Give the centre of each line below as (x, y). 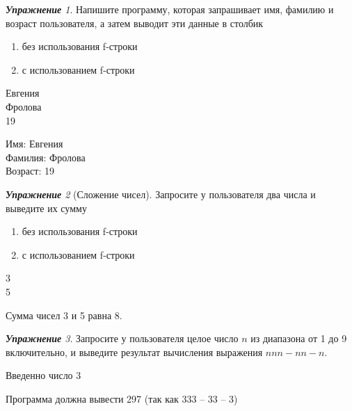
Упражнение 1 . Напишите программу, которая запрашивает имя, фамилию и (170, 9)
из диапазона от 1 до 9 (299, 338)
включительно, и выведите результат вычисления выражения (134, 352)
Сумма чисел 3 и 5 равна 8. (64, 315)
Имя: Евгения (34, 144)
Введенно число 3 (43, 375)
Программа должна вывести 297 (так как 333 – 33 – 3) (122, 398)
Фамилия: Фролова (46, 157)
